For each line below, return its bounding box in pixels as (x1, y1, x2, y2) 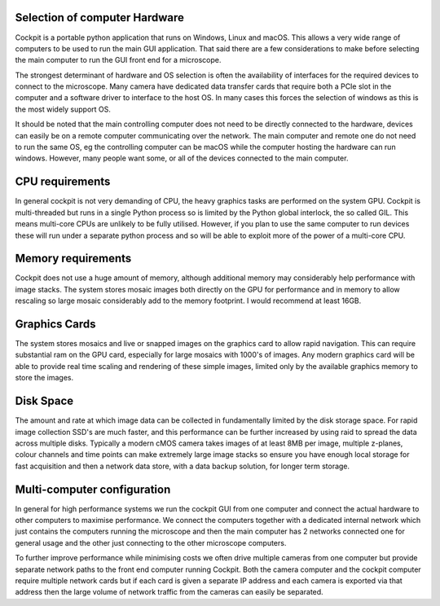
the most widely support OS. (15, 104, 112, 114)
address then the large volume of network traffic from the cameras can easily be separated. (15, 587, 323, 597)
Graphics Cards (15, 318, 97, 331)
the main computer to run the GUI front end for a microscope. (15, 55, 222, 65)
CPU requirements (15, 175, 111, 189)
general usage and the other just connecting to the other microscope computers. (15, 538, 287, 547)
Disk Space (15, 394, 74, 408)
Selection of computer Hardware (15, 11, 185, 24)
